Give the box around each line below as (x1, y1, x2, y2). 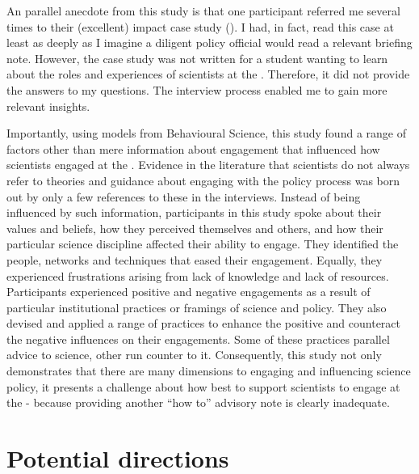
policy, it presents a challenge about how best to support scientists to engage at (6, 378, 400, 395)
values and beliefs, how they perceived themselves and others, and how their (6, 219, 383, 236)
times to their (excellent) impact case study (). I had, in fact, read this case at (6, 18, 394, 35)
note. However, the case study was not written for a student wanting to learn (6, 49, 388, 66)
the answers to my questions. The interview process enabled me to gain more (6, 81, 388, 98)
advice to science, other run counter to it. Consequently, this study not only (6, 346, 382, 363)
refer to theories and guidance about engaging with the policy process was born (6, 171, 400, 188)
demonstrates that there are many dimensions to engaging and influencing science (6, 362, 411, 379)
